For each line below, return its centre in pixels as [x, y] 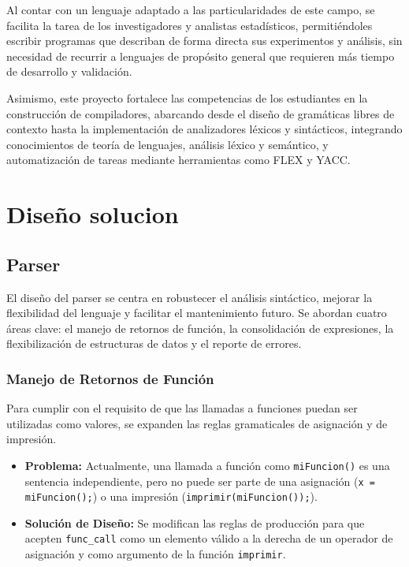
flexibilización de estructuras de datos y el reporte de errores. [154, 343]
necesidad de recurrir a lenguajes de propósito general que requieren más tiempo [201, 56]
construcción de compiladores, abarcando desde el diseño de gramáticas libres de [201, 113]
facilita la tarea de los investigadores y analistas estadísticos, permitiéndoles [190, 25]
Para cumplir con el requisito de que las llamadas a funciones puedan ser [182, 408]
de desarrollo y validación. [69, 71]
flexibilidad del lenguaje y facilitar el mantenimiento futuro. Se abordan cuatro [197, 313]
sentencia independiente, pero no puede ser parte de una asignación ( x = [200, 481]
